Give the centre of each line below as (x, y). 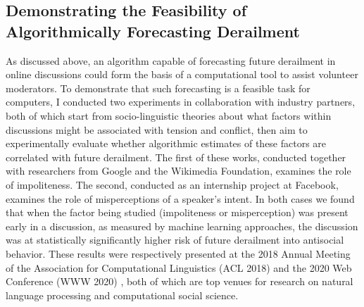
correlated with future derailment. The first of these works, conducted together (176, 157)
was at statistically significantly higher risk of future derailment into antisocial (175, 240)
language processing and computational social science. (122, 295)
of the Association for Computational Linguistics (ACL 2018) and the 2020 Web (179, 267)
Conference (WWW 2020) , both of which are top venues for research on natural (180, 281)
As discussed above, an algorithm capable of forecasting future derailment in (171, 60)
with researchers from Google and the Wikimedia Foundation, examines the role (178, 171)
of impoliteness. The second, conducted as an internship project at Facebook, (172, 184)
